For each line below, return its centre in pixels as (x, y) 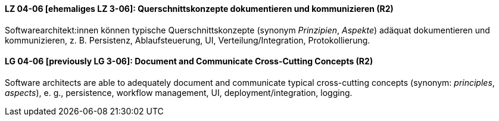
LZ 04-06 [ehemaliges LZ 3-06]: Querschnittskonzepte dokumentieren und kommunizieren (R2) (199, 9)
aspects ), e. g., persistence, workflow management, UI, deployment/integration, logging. (179, 92)
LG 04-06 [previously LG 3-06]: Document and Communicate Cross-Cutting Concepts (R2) (189, 61)
